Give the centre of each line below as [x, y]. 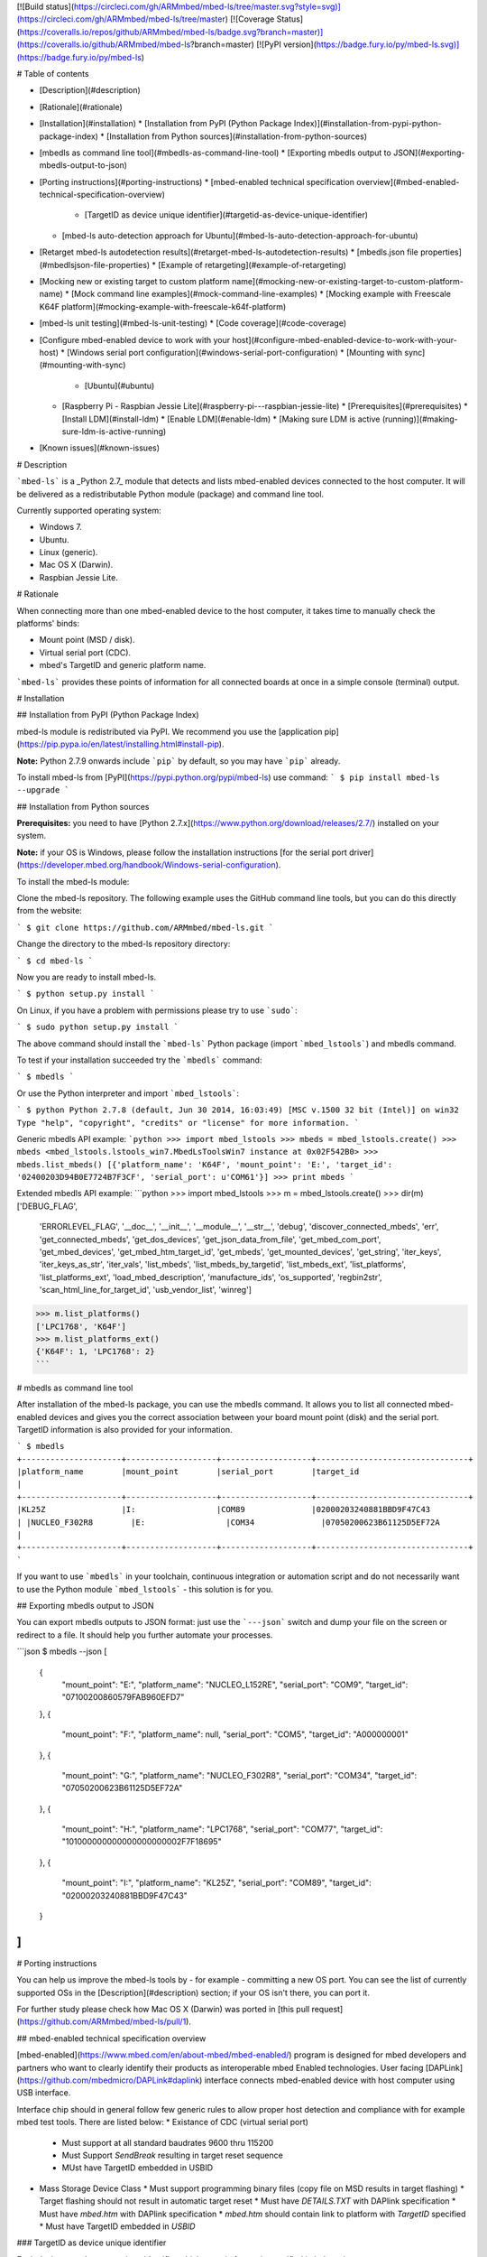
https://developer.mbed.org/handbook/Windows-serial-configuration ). [150, 865]
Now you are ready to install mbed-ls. [87, 977]
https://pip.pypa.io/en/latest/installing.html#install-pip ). [122, 744]
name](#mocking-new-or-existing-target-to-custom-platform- [348, 282]
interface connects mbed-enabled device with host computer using [330, 2080]
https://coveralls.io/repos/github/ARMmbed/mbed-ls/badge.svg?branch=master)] [171, 32]
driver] [361, 852]
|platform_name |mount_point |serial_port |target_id [188, 1472]
